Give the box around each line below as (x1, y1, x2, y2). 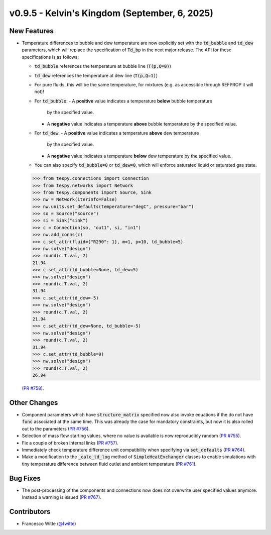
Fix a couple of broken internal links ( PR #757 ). (22, 440, 119, 446)
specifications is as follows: (22, 54, 79, 60)
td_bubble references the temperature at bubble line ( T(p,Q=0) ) (34, 63, 172, 69)
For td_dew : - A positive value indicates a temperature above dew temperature (34, 130, 199, 136)
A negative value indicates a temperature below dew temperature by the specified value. (47, 153, 232, 159)
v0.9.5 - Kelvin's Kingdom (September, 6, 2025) (9, 8, 213, 19)
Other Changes (9, 398, 58, 407)
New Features (9, 27, 54, 35)
